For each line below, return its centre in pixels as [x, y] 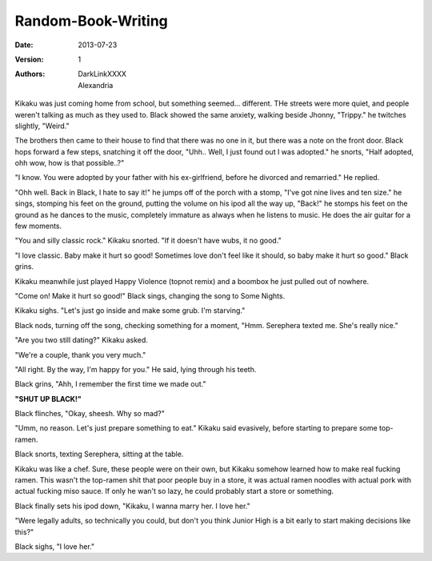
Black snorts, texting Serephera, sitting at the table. [99, 454]
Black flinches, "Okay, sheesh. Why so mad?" [90, 414]
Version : [29, 59]
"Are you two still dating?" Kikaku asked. [81, 340]
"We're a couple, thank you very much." [80, 355]
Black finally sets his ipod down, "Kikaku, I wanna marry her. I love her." [133, 506]
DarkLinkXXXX [102, 74]
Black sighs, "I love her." [55, 547]
